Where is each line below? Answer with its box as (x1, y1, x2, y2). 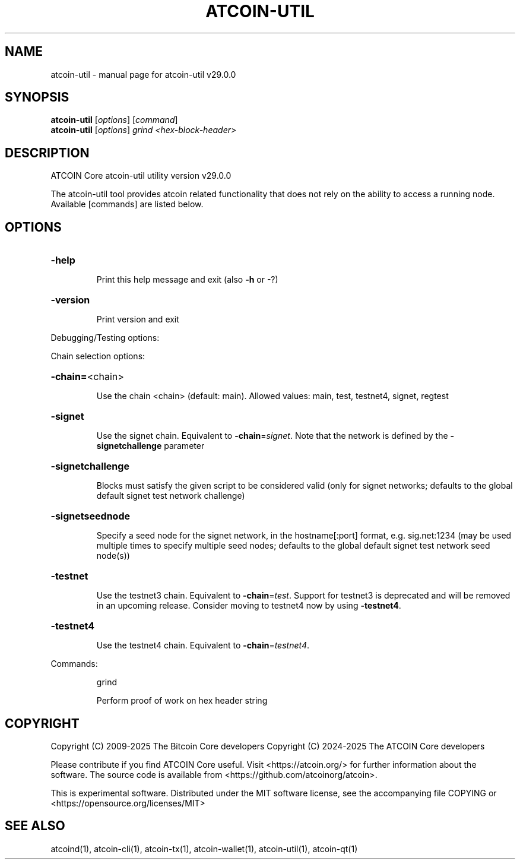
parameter (164, 441, 205, 451)
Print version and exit (96, 314, 179, 325)
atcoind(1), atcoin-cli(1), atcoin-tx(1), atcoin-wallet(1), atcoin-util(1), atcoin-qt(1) (50, 843, 358, 854)
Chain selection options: (50, 351, 145, 362)
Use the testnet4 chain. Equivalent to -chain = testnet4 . (96, 640, 309, 651)
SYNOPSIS (5, 90, 69, 105)
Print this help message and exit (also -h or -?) (96, 274, 278, 285)
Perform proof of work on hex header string (96, 695, 268, 706)
